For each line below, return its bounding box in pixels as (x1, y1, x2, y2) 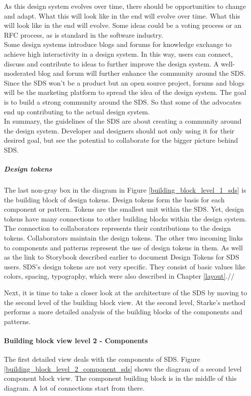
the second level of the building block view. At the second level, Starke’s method (4, 297, 246, 307)
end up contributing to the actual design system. (4, 106, 150, 116)
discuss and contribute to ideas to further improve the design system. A (4, 58, 219, 68)
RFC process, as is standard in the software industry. (4, 29, 163, 40)
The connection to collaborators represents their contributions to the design (4, 223, 231, 233)
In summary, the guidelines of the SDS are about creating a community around (4, 116, 242, 126)
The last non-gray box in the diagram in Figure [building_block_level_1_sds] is (4, 185, 246, 195)
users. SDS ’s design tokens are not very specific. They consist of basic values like (4, 261, 246, 271)
